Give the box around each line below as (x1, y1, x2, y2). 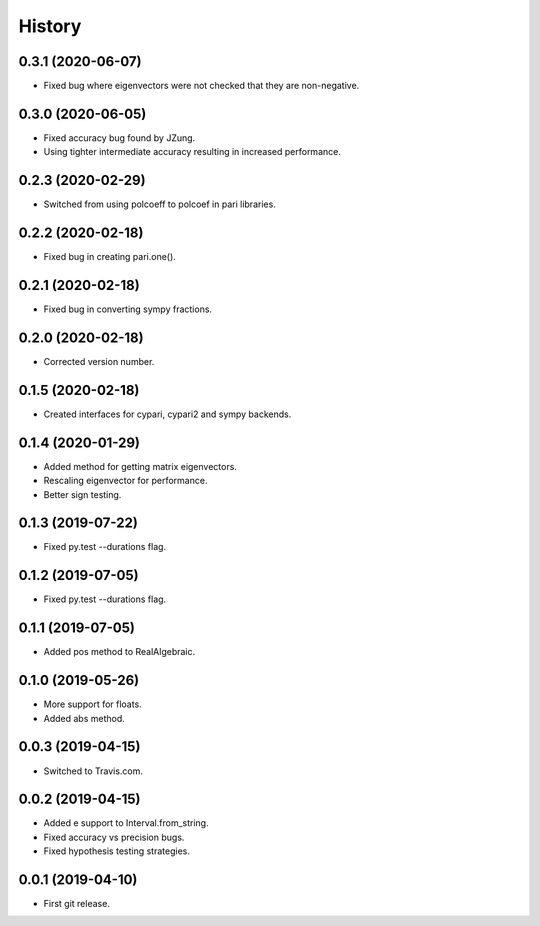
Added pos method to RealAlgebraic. (43, 646, 196, 658)
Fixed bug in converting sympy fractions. (43, 303, 213, 315)
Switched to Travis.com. (43, 765, 144, 777)
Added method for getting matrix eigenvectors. (43, 460, 237, 472)
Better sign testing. (43, 488, 122, 500)
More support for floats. (43, 698, 142, 710)
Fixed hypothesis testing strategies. (43, 845, 190, 857)
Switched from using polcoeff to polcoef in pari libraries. (43, 198, 277, 210)
